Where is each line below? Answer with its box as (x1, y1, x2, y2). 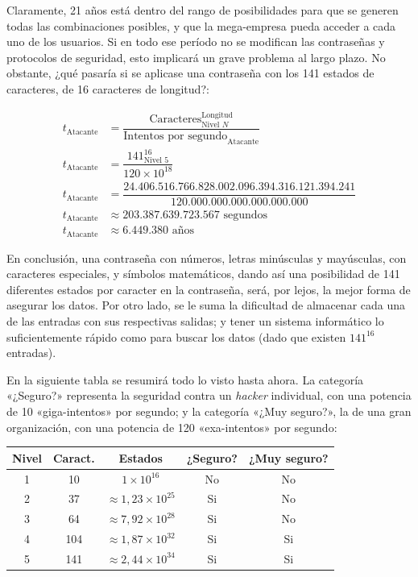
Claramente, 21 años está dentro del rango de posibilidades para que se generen (6, 2, 399, 18)
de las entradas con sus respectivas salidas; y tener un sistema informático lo (6, 313, 384, 330)
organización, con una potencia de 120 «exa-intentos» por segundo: (6, 418, 337, 435)
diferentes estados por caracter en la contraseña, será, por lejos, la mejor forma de (6, 280, 411, 297)
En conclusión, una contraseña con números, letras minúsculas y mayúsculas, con (6, 249, 407, 266)
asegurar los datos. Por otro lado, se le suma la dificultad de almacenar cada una (6, 297, 406, 313)
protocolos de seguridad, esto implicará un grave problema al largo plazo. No (6, 48, 386, 65)
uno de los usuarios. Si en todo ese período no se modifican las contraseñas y (6, 33, 385, 50)
